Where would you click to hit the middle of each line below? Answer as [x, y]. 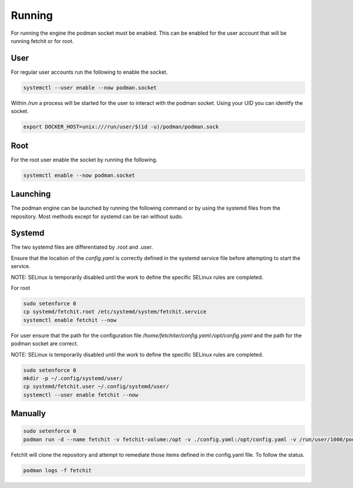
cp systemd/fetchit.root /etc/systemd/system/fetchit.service [115, 312]
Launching [31, 194]
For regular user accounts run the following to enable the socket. [89, 72]
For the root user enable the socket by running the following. [84, 160]
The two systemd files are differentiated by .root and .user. [82, 247]
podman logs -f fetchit [58, 470]
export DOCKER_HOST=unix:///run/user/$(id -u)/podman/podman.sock [121, 127]
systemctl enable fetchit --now [70, 320]
